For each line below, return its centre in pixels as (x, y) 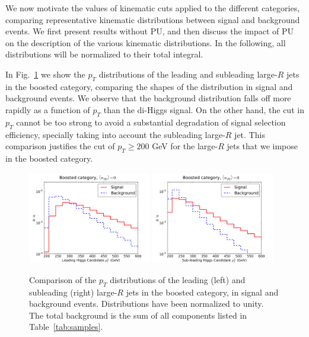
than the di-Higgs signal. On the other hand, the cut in (204, 109)
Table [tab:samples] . (66, 327)
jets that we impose (262, 146)
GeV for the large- (185, 146)
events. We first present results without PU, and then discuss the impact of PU (150, 31)
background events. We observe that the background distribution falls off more (148, 98)
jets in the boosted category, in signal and (202, 292)
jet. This (250, 134)
